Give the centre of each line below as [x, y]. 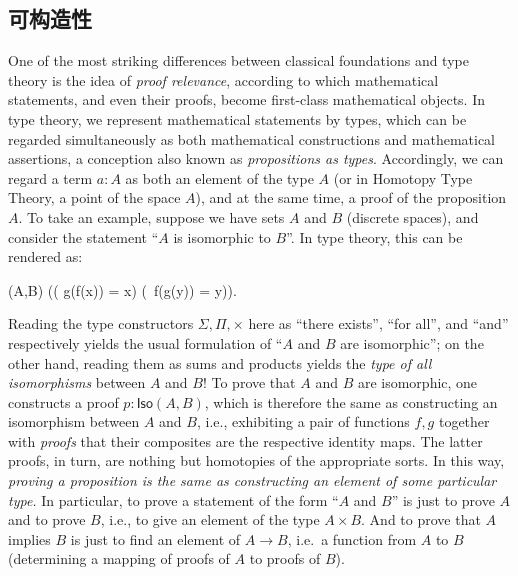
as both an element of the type [219, 177]
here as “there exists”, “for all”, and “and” [378, 323]
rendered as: [45, 256]
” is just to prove [443, 499]
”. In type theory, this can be [374, 236]
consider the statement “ [83, 236]
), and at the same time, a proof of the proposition [351, 197]
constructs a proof [63, 401]
